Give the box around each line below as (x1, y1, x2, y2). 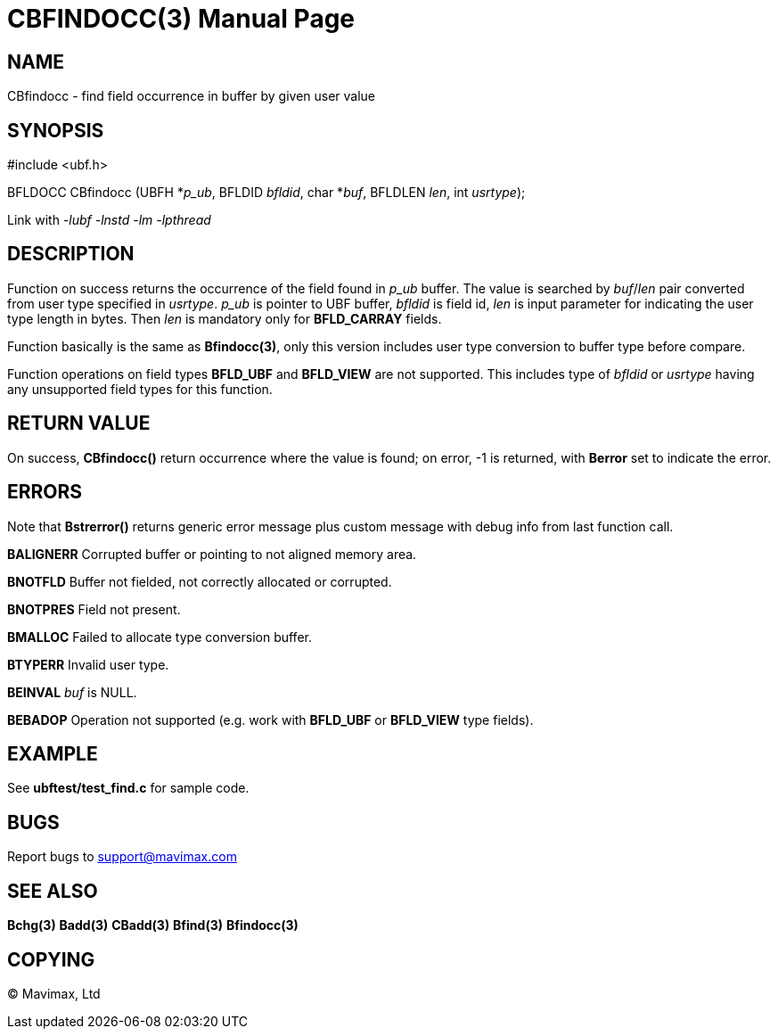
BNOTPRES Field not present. (7, 601, 181, 617)
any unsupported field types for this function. (7, 381, 273, 397)
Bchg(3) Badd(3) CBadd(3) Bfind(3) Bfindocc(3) (7, 917, 299, 933)
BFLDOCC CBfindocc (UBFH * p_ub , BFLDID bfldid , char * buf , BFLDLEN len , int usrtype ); (7, 185, 526, 201)
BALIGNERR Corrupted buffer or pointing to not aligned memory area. (7, 546, 417, 562)
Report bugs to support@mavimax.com (7, 849, 237, 865)
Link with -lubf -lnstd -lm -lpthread (7, 212, 211, 228)
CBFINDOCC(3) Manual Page (7, 4, 356, 34)
